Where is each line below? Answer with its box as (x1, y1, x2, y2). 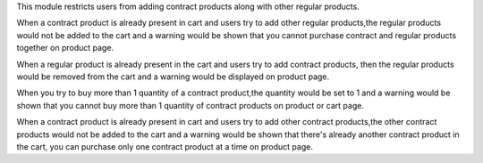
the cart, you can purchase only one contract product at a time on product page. (16, 141, 313, 151)
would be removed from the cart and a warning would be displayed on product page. (16, 71, 330, 82)
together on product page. (16, 43, 114, 53)
